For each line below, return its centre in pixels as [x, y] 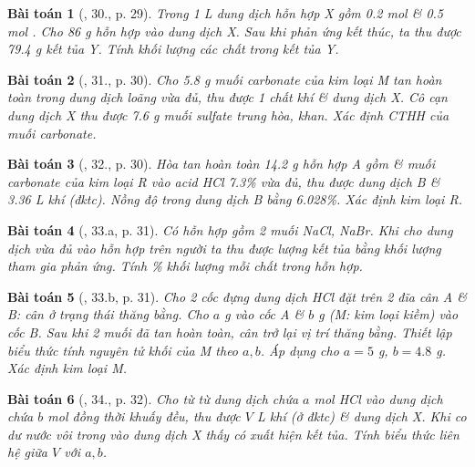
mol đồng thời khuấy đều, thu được [144, 416]
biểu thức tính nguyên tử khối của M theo [123, 350]
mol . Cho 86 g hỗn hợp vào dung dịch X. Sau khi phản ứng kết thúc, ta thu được [234, 31]
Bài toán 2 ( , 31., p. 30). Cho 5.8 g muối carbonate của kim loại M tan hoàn [225, 79]
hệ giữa [28, 452]
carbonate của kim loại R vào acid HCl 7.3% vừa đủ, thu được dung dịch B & [224, 181]
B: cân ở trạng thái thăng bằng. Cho [108, 314]
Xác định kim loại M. [67, 368]
